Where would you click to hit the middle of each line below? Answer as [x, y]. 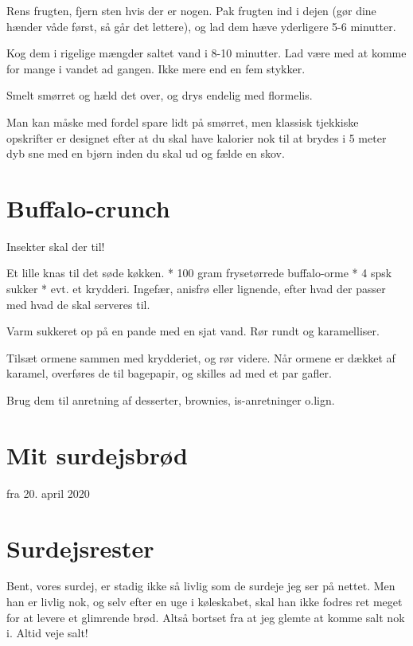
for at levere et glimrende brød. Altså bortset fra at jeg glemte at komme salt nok [206, 617]
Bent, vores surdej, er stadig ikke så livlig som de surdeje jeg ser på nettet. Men [201, 586]
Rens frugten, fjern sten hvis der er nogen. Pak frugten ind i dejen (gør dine [191, 10]
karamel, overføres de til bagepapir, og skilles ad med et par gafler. [169, 373]
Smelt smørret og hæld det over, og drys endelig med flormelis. [160, 95]
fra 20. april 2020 [48, 493]
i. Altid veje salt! [47, 633]
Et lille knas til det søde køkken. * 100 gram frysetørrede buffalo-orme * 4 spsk [199, 273]
